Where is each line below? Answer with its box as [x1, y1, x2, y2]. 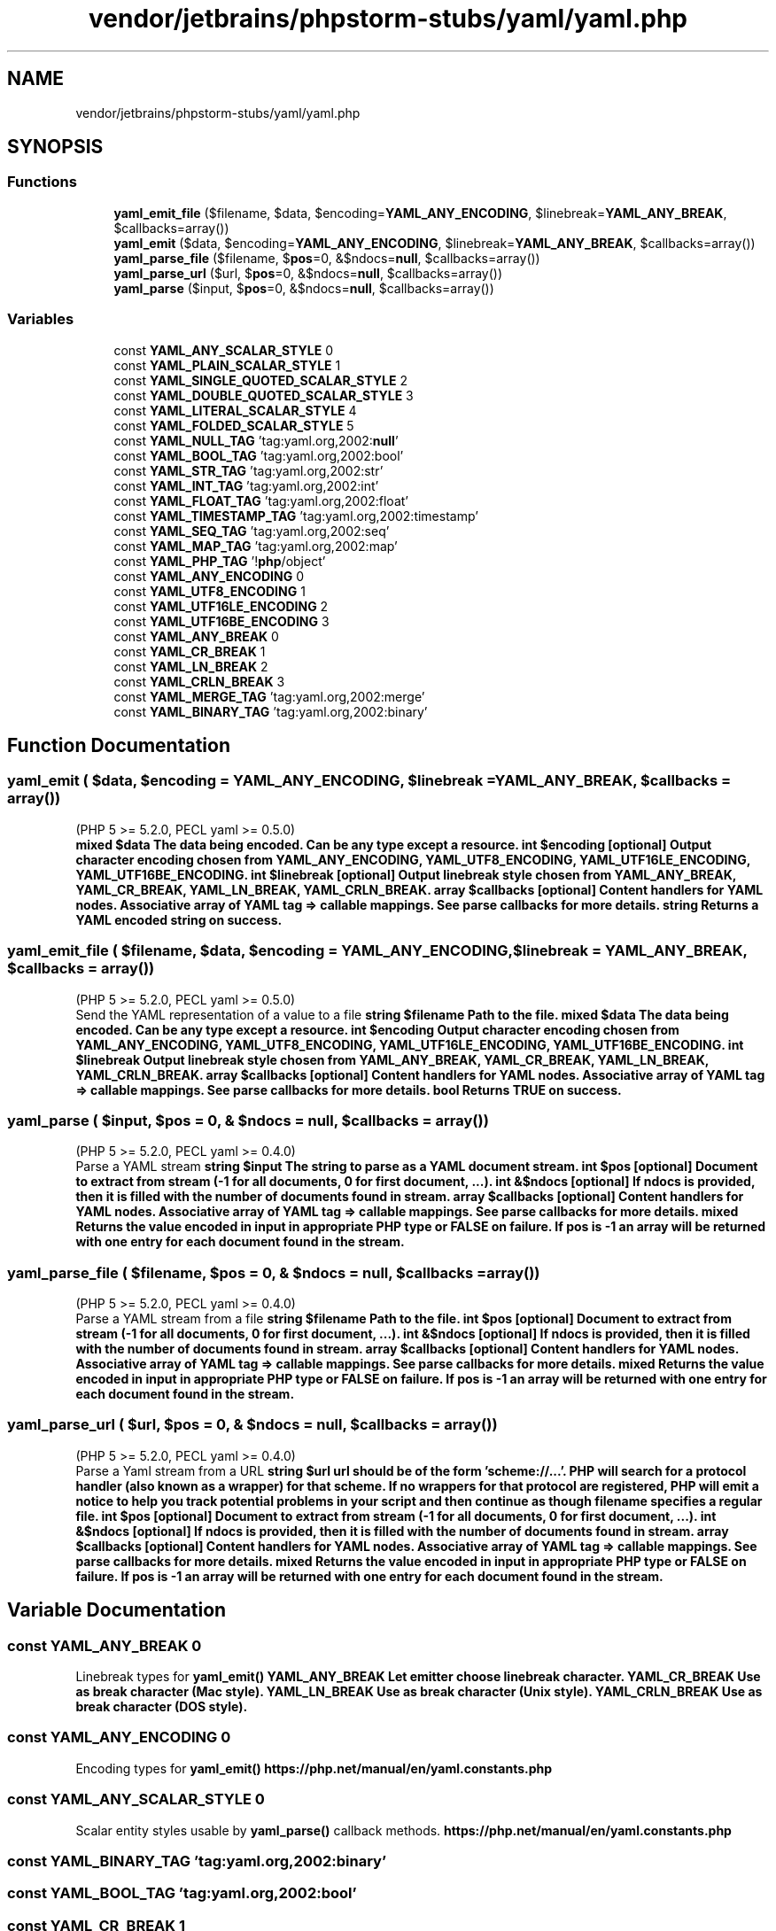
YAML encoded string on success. [75, 911, 283, 927]
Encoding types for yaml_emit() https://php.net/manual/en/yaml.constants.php [75, 1760, 553, 1776]
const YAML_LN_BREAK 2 [113, 658, 268, 674]
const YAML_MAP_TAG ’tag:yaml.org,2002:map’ [113, 538, 398, 554]
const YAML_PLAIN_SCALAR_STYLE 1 [113, 357, 341, 373]
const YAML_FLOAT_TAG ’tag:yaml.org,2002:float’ [113, 492, 408, 508]
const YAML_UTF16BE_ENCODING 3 [113, 613, 330, 629]
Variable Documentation [7, 1599, 227, 1622]
